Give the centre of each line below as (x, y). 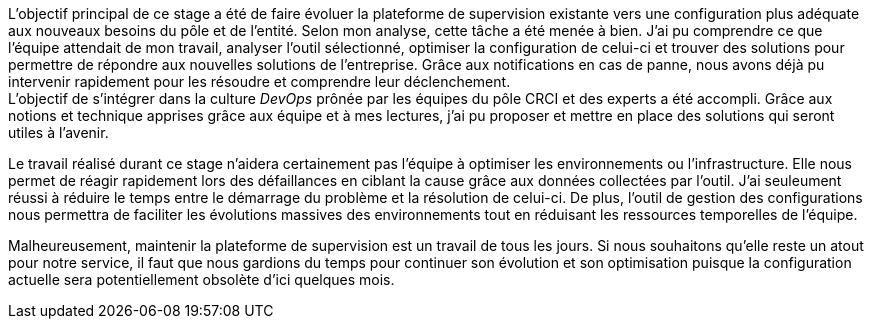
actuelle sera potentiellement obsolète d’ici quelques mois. (201, 279)
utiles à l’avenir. (58, 132)
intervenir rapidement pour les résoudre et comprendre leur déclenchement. (259, 81)
